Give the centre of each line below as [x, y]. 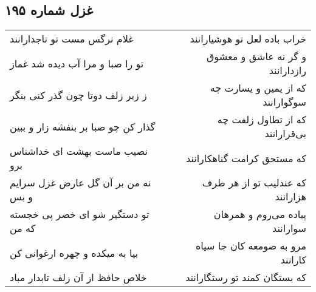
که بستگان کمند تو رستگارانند [246, 277]
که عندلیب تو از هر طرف [254, 183]
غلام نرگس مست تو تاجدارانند [72, 39]
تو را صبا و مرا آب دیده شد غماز [77, 63]
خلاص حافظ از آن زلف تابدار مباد [78, 277]
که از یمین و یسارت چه [258, 88]
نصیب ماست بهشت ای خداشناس [79, 151]
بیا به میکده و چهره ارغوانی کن [74, 253]
